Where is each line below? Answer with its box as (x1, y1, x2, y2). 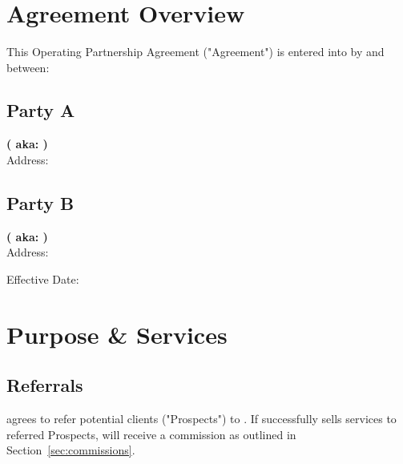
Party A (6, 98, 75, 123)
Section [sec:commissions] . (6, 442, 135, 458)
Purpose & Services (6, 317, 228, 350)
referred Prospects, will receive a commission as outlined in (6, 426, 296, 442)
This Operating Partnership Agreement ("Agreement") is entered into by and (6, 42, 385, 59)
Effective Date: (6, 270, 79, 287)
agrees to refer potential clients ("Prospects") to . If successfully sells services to (6, 410, 397, 427)
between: (6, 59, 50, 75)
